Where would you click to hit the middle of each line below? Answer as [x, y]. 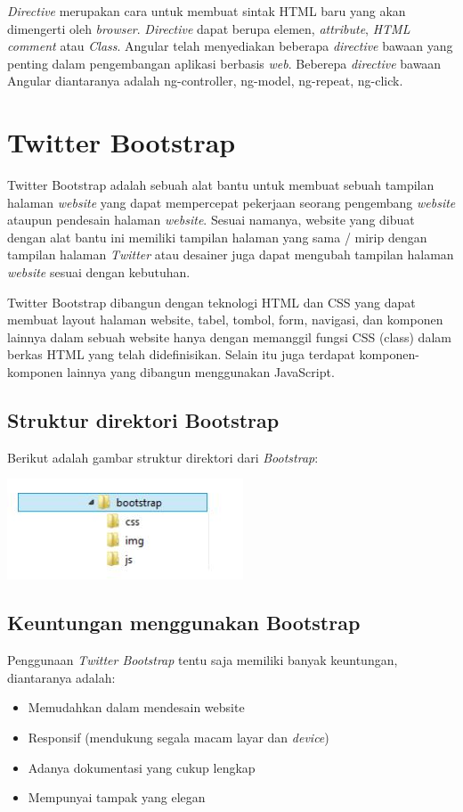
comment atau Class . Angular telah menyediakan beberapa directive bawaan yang [230, 46]
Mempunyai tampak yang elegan [117, 797]
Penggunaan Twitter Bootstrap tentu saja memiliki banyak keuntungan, [203, 660]
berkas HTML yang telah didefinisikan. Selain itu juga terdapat [181, 354]
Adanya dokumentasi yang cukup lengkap [142, 767]
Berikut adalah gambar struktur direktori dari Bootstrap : [163, 457]
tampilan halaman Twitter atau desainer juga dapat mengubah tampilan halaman [231, 254]
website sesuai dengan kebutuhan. [99, 272]
